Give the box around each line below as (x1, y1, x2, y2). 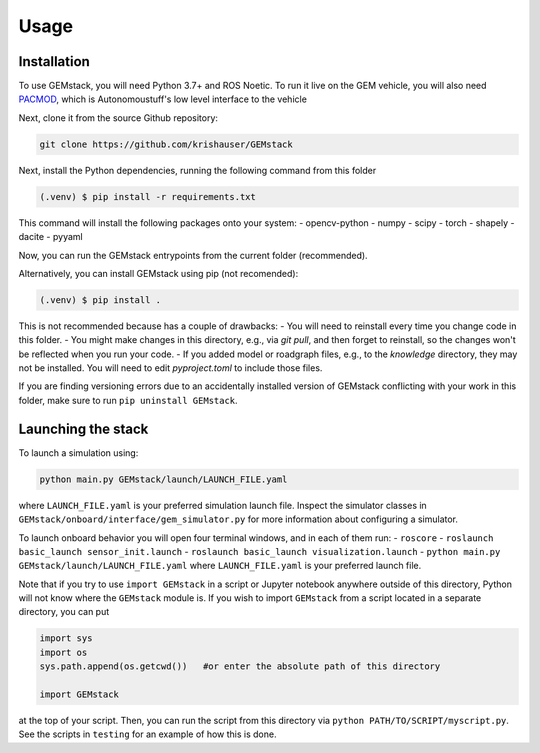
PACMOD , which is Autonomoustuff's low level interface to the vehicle (18, 93, 307, 105)
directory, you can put (18, 606, 110, 618)
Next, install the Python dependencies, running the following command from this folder (18, 164, 377, 176)
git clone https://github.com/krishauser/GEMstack (39, 138, 294, 150)
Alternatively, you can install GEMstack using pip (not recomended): (18, 267, 299, 279)
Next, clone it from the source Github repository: (18, 111, 219, 124)
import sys (39, 633, 93, 644)
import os (39, 646, 88, 658)
